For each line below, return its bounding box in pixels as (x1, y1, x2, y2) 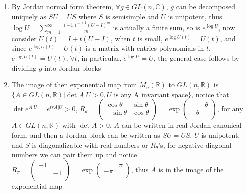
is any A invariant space (114, 91, 188, 98)
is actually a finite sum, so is (113, 22, 200, 33)
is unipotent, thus (168, 11, 222, 21)
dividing (11, 62, 37, 73)
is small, (137, 33, 163, 43)
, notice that (191, 89, 229, 99)
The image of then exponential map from (11, 79, 137, 90)
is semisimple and (105, 11, 159, 21)
